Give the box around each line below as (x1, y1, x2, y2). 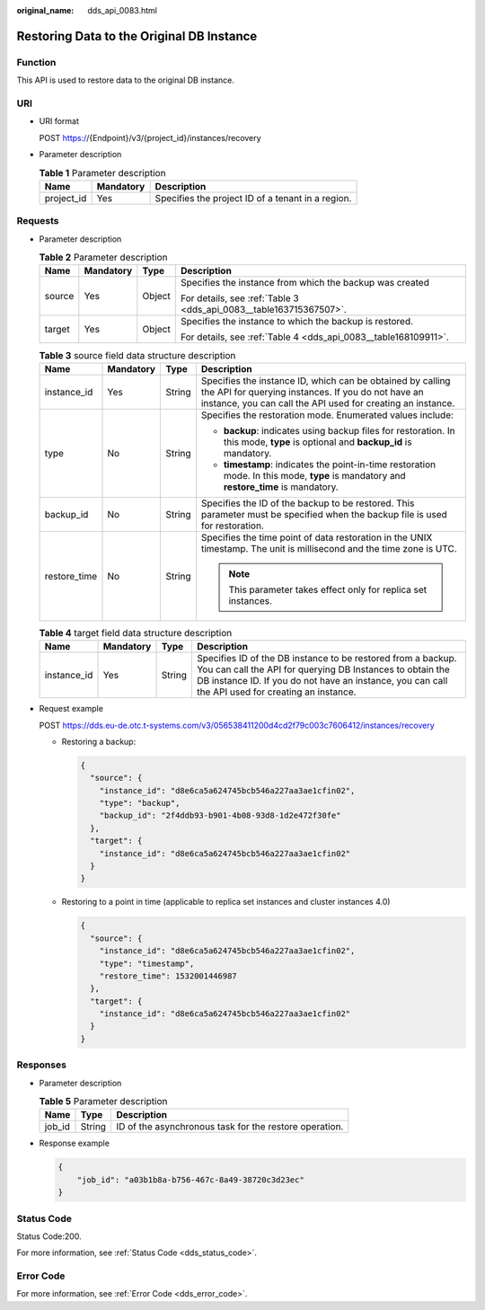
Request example (39, 704, 103, 714)
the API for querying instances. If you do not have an (200, 385, 424, 398)
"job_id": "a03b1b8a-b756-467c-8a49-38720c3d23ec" (76, 1174, 304, 1185)
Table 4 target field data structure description (39, 626, 233, 639)
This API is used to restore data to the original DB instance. (16, 75, 235, 85)
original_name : (16, 5, 75, 15)
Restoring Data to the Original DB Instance (16, 28, 258, 44)
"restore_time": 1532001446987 (99, 970, 237, 981)
